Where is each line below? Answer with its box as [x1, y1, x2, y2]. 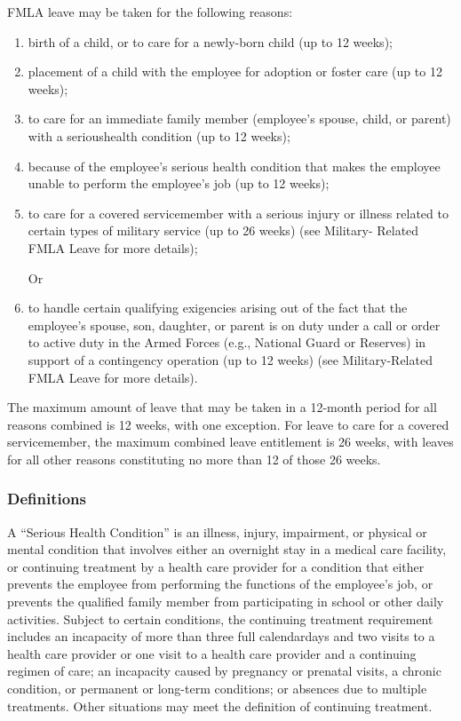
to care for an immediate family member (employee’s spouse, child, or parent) [28, 109, 451, 128]
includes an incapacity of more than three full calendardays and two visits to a [7, 627, 435, 646]
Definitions [7, 487, 86, 510]
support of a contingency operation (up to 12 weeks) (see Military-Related [28, 350, 433, 368]
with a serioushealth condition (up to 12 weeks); [28, 126, 290, 145]
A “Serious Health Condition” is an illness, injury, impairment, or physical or [7, 522, 427, 541]
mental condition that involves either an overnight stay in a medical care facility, [7, 540, 447, 559]
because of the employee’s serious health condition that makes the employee [28, 156, 441, 175]
